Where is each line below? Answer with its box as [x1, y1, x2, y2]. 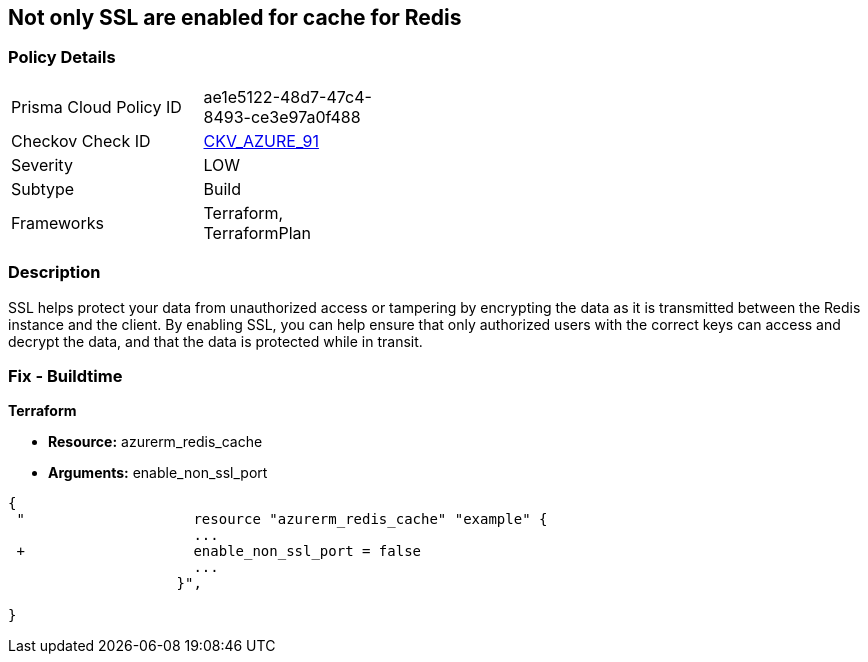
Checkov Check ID [11, 130, 151, 151]
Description [8, 262, 101, 283]
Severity [11, 154, 73, 175]
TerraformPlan [203, 222, 312, 243]
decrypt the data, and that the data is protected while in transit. [8, 332, 423, 350]
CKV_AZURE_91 [203, 130, 319, 151]
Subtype [11, 178, 75, 199]
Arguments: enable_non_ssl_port [48, 464, 268, 482]
